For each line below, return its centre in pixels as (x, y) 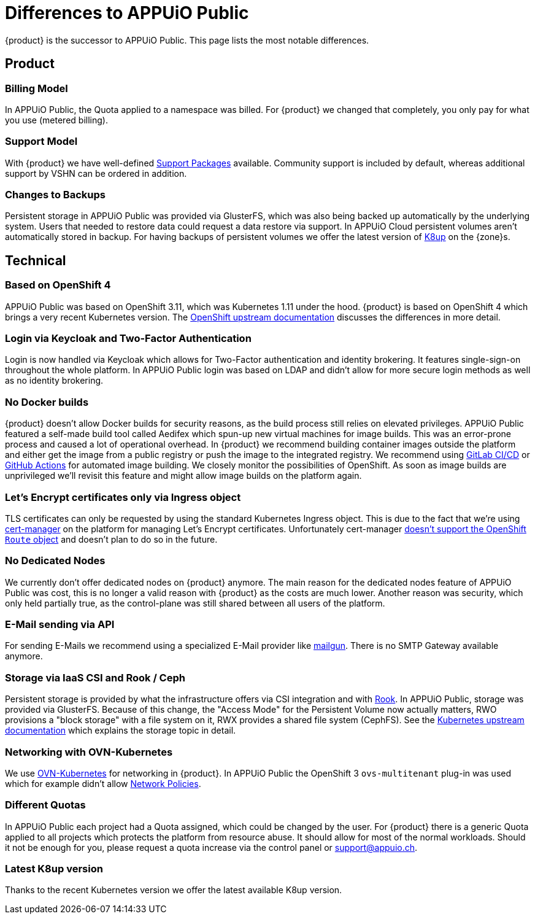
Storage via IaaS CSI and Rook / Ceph (95, 677)
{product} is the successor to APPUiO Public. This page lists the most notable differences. (187, 40)
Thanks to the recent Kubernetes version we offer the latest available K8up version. (174, 890)
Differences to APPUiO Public (127, 13)
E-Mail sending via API (60, 625)
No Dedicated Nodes (55, 561)
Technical (36, 260)
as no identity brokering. (54, 381)
